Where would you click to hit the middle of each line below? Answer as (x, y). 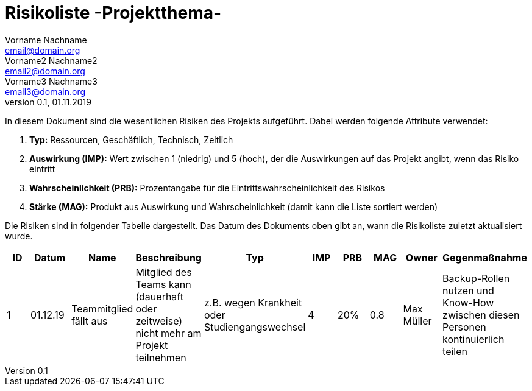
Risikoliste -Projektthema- (113, 13)
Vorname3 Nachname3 (51, 81)
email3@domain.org (45, 91)
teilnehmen (161, 357)
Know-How (468, 302)
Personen (464, 327)
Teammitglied (102, 308)
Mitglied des (164, 272)
